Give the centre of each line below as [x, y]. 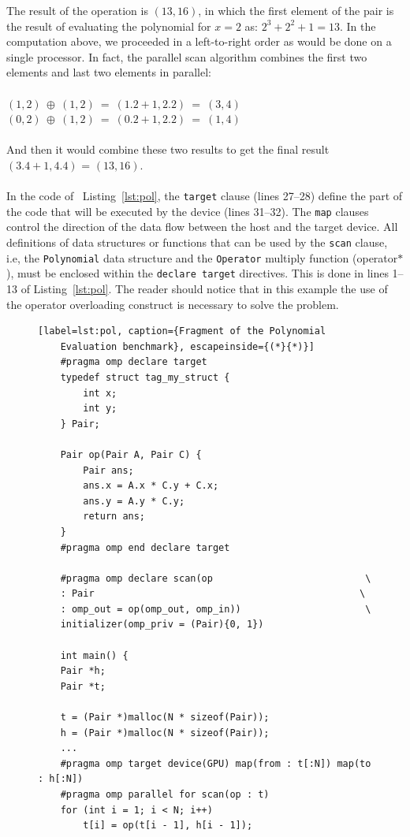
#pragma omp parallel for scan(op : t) [165, 794]
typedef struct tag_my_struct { [145, 377]
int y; [100, 409]
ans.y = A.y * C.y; [134, 501]
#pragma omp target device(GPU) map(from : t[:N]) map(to [216, 763]
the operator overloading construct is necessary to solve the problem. [173, 304]
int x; [100, 393]
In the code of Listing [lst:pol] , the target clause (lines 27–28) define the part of [205, 196]
